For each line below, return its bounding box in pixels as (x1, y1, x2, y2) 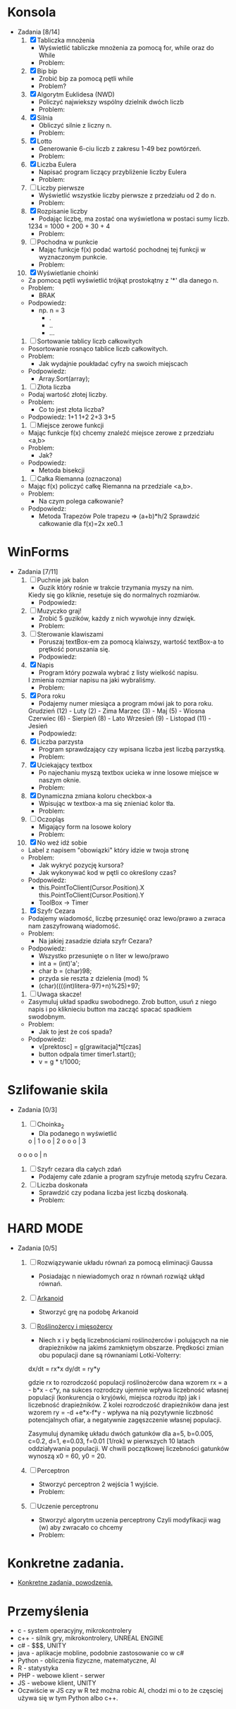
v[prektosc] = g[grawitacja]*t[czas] (38, 1042, 142, 1050)
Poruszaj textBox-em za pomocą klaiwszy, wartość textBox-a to (38, 637, 224, 646)
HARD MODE (7, 1220, 83, 1236)
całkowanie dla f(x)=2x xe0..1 (38, 519, 123, 527)
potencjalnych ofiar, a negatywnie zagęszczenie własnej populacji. (27, 1415, 222, 1424)
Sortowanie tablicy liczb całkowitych (37, 336, 143, 345)
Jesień (27, 721, 48, 730)
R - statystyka (17, 1664, 58, 1672)
